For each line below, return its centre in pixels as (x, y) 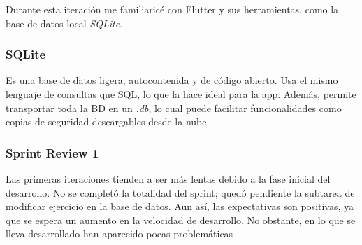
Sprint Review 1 (52, 152)
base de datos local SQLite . (64, 23)
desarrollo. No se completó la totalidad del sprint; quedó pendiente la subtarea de (180, 192)
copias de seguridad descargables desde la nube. (108, 121)
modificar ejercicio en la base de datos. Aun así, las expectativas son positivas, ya (180, 206)
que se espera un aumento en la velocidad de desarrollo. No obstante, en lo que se (181, 219)
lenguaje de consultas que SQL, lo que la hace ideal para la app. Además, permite (181, 94)
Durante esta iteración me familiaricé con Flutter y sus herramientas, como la (172, 9)
